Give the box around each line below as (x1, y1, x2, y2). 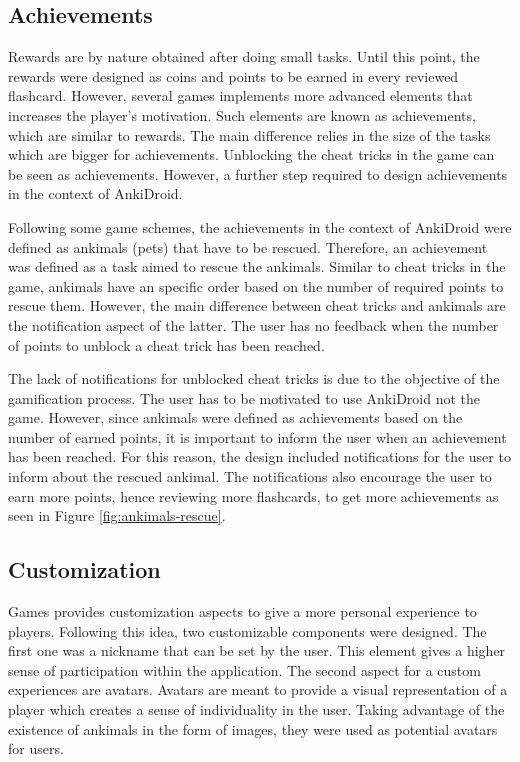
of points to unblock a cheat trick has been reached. (8, 334, 325, 355)
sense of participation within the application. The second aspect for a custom (8, 659, 481, 680)
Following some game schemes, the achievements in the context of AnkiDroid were (8, 216, 512, 237)
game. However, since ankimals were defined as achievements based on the (8, 407, 463, 428)
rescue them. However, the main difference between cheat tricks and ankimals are (8, 295, 506, 316)
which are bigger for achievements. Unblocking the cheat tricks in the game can (8, 144, 495, 165)
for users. (8, 738, 64, 759)
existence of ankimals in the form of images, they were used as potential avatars (8, 718, 498, 739)
